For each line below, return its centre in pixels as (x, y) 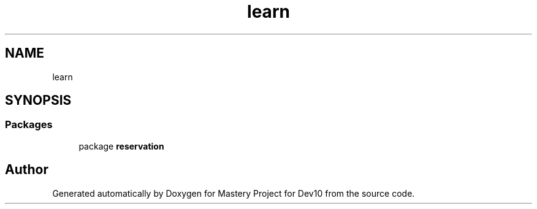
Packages (29, 125)
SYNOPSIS (38, 101)
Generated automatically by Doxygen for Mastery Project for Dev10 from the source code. (234, 193)
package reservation (121, 146)
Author (27, 170)
